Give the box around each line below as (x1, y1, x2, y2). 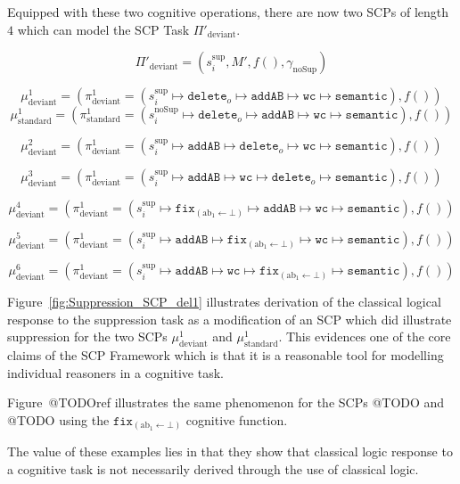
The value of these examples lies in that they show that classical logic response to (7, 442, 453, 461)
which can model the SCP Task (17, 20, 190, 38)
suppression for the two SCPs (7, 327, 168, 346)
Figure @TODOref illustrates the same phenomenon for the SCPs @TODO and (7, 393, 445, 412)
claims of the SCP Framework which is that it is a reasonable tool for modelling (7, 346, 444, 365)
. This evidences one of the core (278, 327, 451, 346)
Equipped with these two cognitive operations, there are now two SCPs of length (7, 3, 449, 21)
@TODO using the (7, 410, 110, 429)
